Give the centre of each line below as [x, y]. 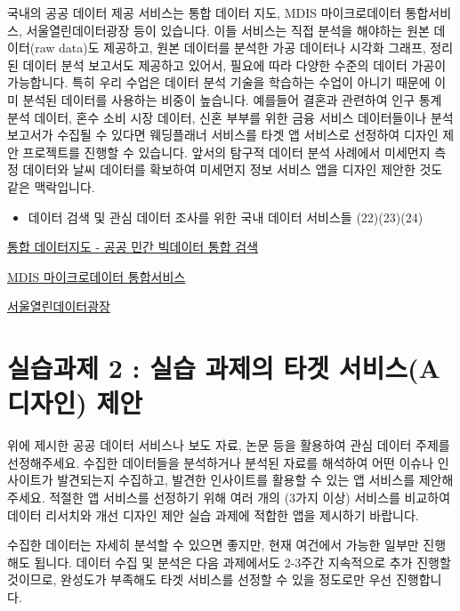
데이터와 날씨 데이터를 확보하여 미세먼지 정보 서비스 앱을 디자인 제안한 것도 [233, 169]
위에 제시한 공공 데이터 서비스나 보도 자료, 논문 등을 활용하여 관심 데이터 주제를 [229, 445]
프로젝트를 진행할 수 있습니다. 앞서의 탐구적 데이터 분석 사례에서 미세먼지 [226, 152]
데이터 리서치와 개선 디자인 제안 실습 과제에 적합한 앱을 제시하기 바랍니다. [213, 515]
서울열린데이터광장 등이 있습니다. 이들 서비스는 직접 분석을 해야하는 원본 [228, 30]
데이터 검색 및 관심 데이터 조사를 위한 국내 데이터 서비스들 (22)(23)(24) [226, 217]
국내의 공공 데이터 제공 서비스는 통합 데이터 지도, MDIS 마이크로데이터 [204, 12]
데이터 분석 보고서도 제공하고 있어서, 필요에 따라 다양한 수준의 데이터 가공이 [234, 64]
